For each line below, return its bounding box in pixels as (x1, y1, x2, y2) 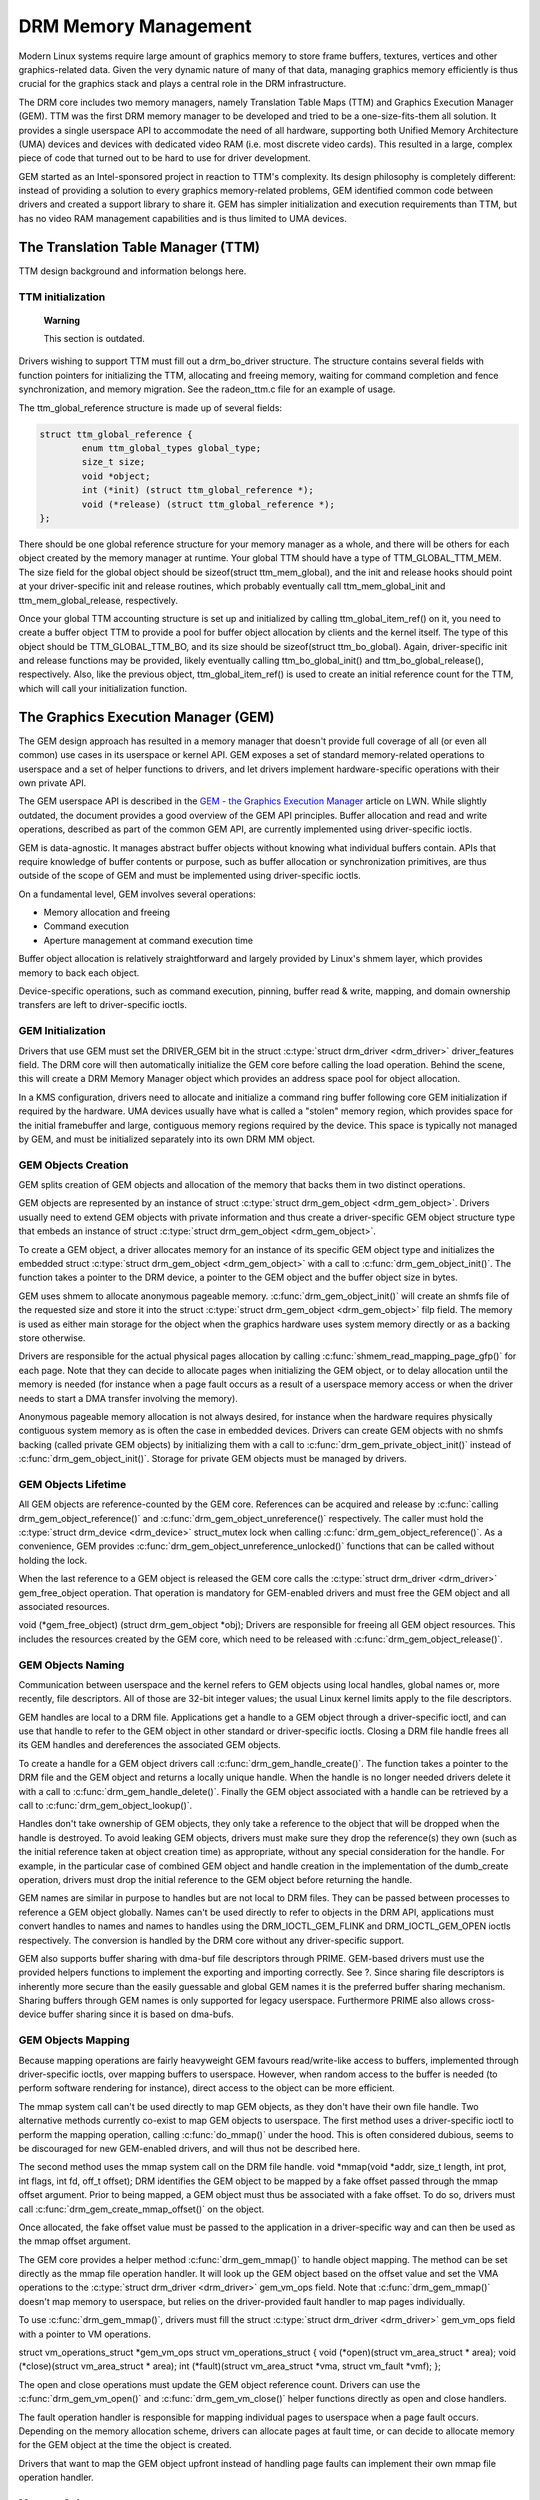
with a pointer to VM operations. (18, 2328, 152, 2340)
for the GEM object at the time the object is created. (18, 2439, 232, 2451)
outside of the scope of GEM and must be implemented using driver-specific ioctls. (18, 870, 362, 882)
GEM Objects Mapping (18, 2033, 130, 2047)
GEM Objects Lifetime (18, 1477, 127, 1491)
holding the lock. (18, 1554, 88, 1566)
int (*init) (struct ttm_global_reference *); (81, 485, 314, 496)
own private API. (18, 776, 87, 789)
